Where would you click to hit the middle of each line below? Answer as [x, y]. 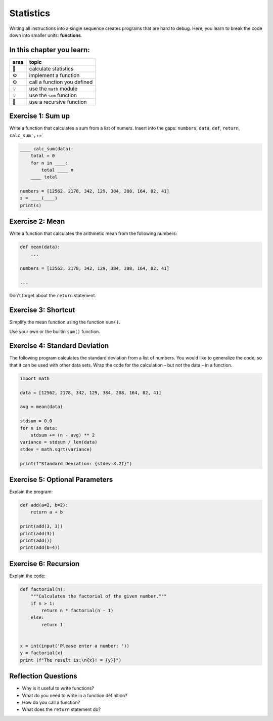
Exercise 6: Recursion [44, 564]
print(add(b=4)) [40, 548]
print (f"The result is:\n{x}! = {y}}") [71, 660]
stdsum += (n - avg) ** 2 [63, 435]
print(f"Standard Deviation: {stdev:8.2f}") [76, 464]
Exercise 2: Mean [37, 222]
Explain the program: [31, 492]
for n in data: [39, 428]
